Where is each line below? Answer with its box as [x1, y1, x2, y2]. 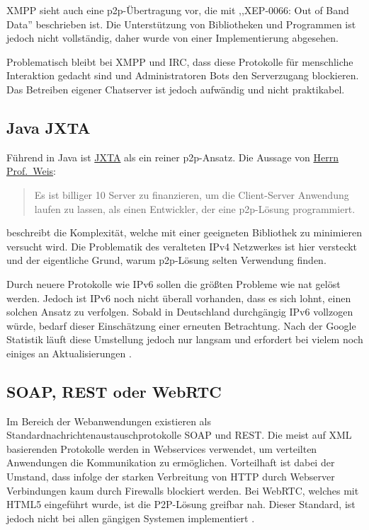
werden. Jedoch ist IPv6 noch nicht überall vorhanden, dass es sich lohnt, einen [6, 290, 351, 305]
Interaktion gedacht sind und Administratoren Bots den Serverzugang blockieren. [6, 68, 359, 83]
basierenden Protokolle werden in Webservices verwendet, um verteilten [6, 441, 317, 456]
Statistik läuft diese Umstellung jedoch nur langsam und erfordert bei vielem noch [6, 332, 363, 347]
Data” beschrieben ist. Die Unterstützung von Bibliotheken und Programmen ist [6, 16, 356, 31]
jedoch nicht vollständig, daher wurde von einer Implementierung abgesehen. [6, 30, 339, 45]
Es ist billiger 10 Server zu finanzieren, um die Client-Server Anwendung [34, 187, 349, 202]
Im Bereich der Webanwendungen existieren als [6, 413, 212, 428]
